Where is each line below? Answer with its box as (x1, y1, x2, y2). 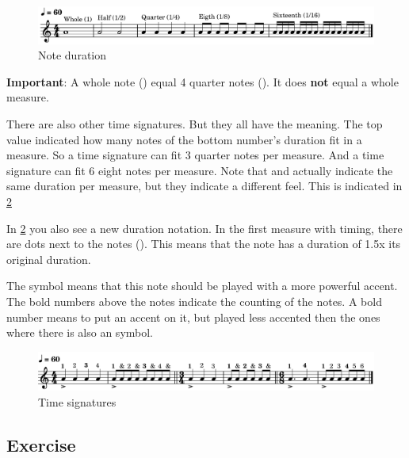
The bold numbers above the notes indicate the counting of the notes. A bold (6, 292, 382, 309)
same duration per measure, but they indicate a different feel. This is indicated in (6, 177, 403, 194)
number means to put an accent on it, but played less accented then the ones (6, 308, 380, 325)
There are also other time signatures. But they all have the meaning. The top (6, 115, 383, 132)
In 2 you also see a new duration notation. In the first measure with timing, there (6, 219, 403, 236)
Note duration (38, 47, 107, 63)
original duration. (6, 250, 91, 267)
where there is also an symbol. (6, 324, 154, 341)
